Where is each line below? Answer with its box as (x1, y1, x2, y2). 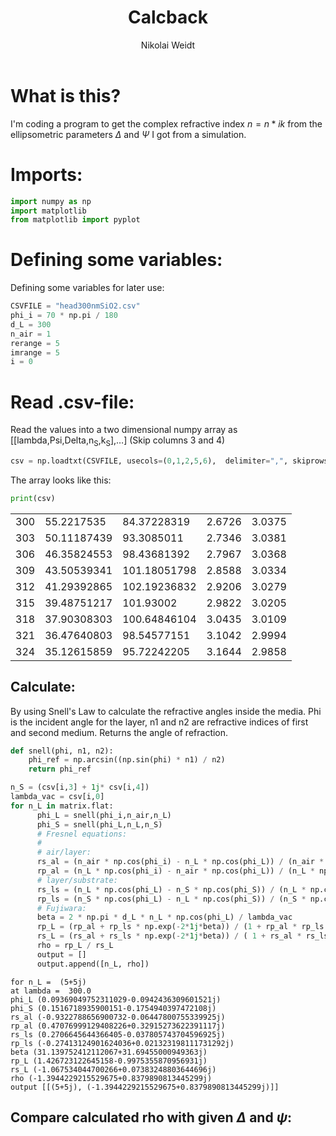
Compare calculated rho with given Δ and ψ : (10, 1109, 293, 1126)
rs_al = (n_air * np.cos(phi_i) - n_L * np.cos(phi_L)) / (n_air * (36, 857, 325, 867)
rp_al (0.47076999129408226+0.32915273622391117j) (10, 1021, 226, 1031)
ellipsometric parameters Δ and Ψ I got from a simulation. (10, 128, 247, 140)
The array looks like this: (10, 474, 112, 486)
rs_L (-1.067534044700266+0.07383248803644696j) (10, 1064, 217, 1075)
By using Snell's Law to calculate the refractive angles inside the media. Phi (10, 705, 322, 717)
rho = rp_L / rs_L (36, 941, 114, 951)
